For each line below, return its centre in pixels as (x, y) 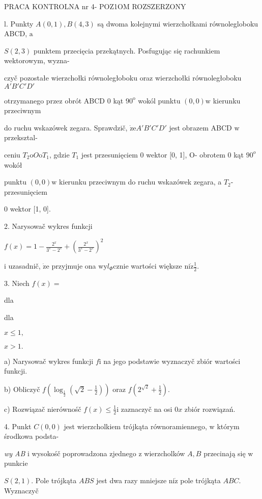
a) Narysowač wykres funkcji (49, 361)
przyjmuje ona (74, 266)
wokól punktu (159, 100)
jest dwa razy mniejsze (132, 480)
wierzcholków (165, 453)
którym (228, 426)
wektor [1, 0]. (30, 209)
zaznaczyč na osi (147, 409)
